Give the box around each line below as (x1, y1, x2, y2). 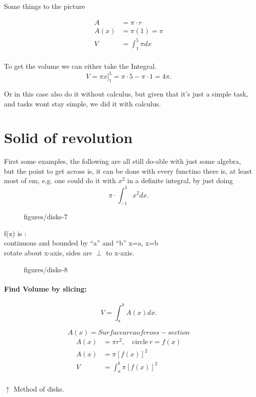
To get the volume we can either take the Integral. (4, 61, 157, 71)
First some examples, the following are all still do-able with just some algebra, (4, 156, 241, 166)
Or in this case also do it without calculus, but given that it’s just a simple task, (4, 88, 248, 99)
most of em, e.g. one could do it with (4, 175, 116, 186)
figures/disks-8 (24, 264, 68, 274)
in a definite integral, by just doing (127, 175, 233, 186)
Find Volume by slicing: (4, 283, 87, 294)
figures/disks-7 (24, 211, 68, 222)
